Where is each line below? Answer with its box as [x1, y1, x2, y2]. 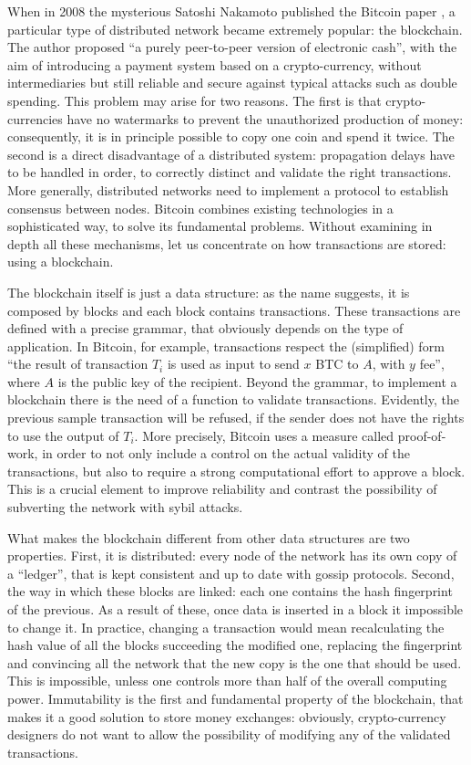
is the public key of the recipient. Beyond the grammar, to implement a [57, 372, 457, 391]
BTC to [315, 354, 359, 373]
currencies [7, 109, 63, 128]
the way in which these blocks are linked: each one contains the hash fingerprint [7, 582, 453, 601]
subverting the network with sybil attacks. [7, 498, 243, 517]
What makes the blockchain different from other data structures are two [7, 528, 410, 547]
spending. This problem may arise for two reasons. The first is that [7, 90, 382, 110]
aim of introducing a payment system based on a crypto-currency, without [7, 55, 422, 74]
